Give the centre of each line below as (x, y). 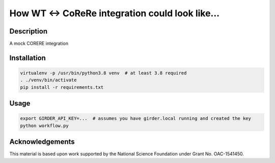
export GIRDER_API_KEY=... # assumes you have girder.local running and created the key (136, 119)
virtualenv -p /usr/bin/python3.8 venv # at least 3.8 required (103, 73)
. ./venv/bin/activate (48, 80)
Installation (28, 58)
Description (29, 31)
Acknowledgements (42, 142)
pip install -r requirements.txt (62, 87)
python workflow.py (44, 125)
